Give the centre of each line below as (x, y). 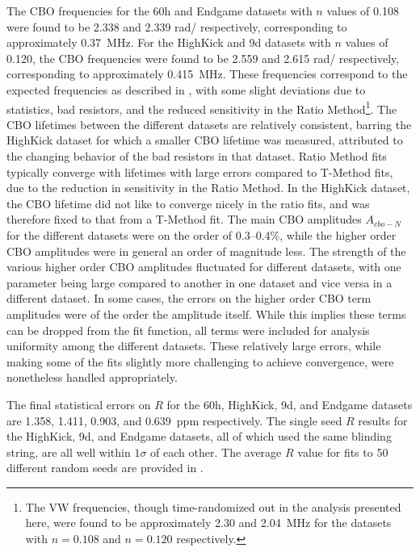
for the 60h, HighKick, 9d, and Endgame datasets (290, 404)
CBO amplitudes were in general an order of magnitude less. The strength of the (206, 251)
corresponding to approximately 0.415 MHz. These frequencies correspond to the (207, 74)
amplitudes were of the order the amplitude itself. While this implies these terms (206, 314)
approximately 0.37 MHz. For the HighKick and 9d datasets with (169, 42)
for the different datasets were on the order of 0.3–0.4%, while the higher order (202, 234)
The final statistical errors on (79, 404)
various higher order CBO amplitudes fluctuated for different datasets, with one (204, 267)
